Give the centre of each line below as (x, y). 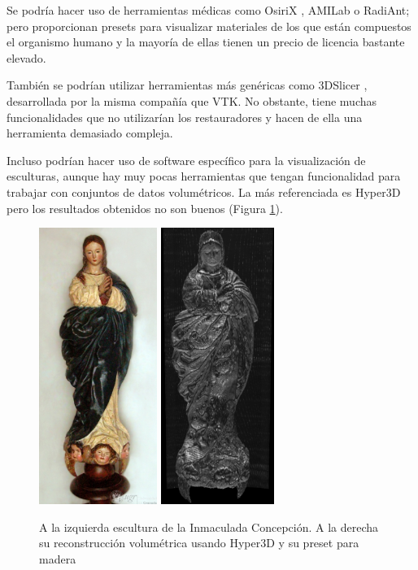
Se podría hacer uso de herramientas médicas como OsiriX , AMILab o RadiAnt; (208, 10)
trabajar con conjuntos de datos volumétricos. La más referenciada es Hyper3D (204, 191)
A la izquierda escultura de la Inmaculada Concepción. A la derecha (209, 526)
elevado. (26, 57)
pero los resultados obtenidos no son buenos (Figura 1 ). (145, 208)
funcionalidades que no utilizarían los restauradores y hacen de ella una (185, 117)
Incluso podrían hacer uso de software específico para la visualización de (186, 160)
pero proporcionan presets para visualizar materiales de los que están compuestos (209, 26)
